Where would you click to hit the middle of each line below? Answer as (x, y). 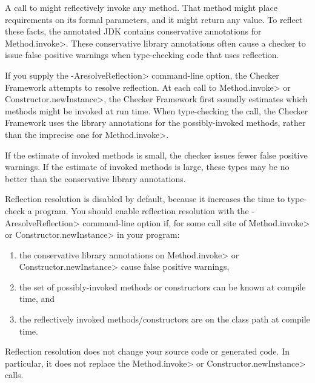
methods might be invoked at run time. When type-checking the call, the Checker (157, 110)
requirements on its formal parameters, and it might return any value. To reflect (154, 19)
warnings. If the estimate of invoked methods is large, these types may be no (147, 167)
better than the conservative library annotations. (95, 178)
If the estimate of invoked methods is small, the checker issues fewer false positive (156, 155)
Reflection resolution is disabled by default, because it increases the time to (145, 199)
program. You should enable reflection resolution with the (142, 210)
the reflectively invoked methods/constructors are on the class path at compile (164, 319)
